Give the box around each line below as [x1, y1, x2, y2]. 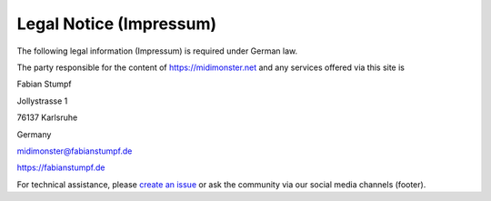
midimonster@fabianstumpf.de [16, 146, 133, 156]
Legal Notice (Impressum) [16, 14, 217, 34]
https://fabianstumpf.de [16, 162, 105, 173]
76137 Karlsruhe [16, 112, 78, 123]
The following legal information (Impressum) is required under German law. [16, 45, 298, 56]
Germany [16, 128, 52, 140]
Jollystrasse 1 [16, 95, 68, 106]
